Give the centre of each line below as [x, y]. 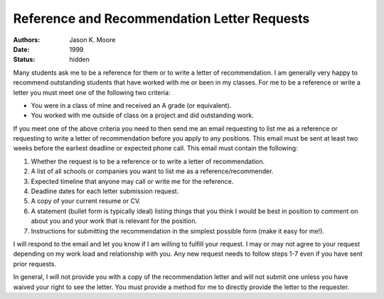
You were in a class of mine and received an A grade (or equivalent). [131, 105]
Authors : [27, 40]
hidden [80, 60]
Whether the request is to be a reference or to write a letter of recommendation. [148, 161]
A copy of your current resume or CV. [86, 201]
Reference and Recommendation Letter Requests [161, 18]
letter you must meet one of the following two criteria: [92, 92]
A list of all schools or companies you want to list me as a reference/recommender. [152, 171]
